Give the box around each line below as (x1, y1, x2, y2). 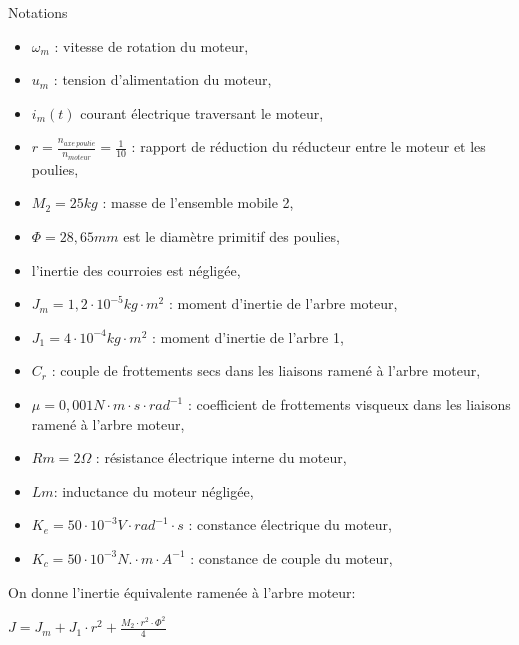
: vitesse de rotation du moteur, (54, 35, 249, 56)
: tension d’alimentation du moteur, (53, 69, 272, 90)
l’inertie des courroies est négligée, (31, 259, 241, 280)
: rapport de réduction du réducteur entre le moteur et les (131, 136, 486, 157)
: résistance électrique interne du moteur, (95, 447, 347, 468)
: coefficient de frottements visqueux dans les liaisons (187, 394, 511, 414)
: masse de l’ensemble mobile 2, (102, 192, 294, 213)
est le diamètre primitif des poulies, (123, 226, 340, 247)
